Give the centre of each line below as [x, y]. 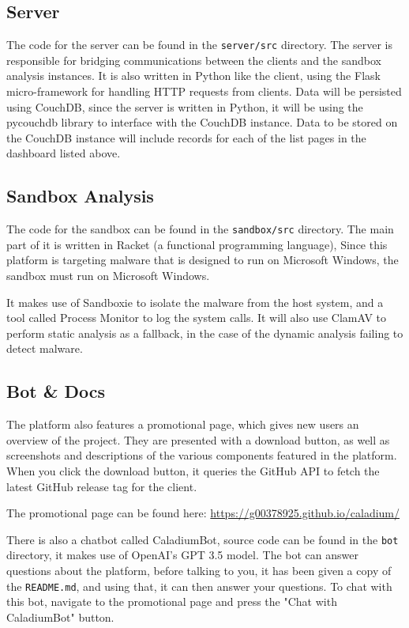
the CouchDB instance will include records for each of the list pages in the [186, 137]
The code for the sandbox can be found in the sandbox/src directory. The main [200, 229]
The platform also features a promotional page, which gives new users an [183, 424]
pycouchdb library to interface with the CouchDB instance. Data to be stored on [202, 122]
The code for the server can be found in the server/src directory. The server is [199, 45]
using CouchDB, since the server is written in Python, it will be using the [185, 106]
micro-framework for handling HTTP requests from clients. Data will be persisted [204, 91]
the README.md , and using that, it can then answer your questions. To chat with [199, 586]
